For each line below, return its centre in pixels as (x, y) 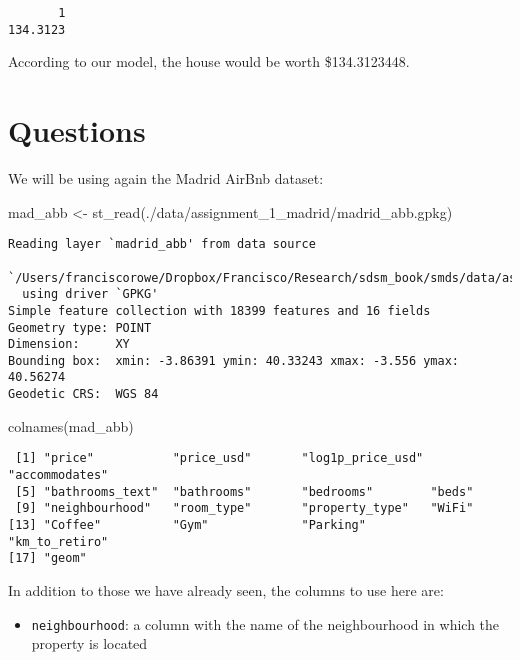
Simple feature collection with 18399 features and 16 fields (219, 310)
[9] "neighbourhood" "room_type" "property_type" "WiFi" (244, 508)
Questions (77, 130)
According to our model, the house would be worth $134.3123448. (209, 61)
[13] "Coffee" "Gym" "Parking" (187, 525)
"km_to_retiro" (58, 541)
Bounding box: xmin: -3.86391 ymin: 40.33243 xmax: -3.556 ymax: (234, 360)
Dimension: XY (69, 344)
